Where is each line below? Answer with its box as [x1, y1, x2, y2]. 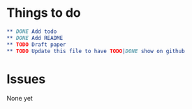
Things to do [6, 5, 81, 21]
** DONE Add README [6, 34, 64, 41]
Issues [6, 71, 46, 87]
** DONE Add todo [6, 28, 57, 35]
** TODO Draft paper [6, 41, 67, 48]
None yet [6, 94, 33, 103]
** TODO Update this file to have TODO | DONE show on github [6, 48, 186, 54]
